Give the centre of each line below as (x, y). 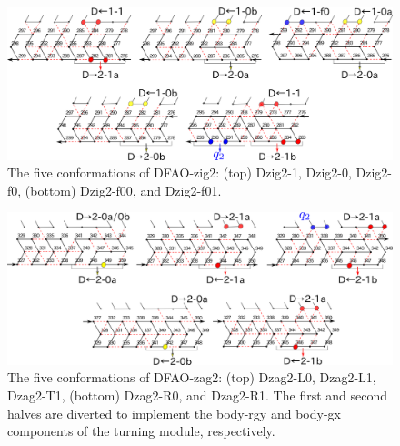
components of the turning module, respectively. (141, 431)
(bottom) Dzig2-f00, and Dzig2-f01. (123, 190)
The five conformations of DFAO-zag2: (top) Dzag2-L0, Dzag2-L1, (192, 377)
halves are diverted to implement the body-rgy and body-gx (174, 413)
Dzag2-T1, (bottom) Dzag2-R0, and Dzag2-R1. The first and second (198, 395)
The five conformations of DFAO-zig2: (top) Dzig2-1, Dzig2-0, (180, 172)
